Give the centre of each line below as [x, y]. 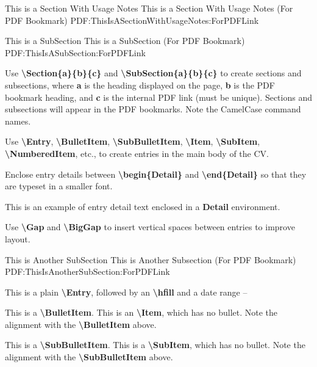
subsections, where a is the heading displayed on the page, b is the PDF [140, 85]
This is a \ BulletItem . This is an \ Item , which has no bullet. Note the [141, 312]
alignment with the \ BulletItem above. [81, 324]
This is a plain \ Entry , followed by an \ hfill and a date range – [126, 292]
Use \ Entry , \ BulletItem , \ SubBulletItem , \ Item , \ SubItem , [133, 141]
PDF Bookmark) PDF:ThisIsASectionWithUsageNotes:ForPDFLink [132, 20]
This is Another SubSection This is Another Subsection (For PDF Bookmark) [151, 259]
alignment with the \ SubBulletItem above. [89, 357]
